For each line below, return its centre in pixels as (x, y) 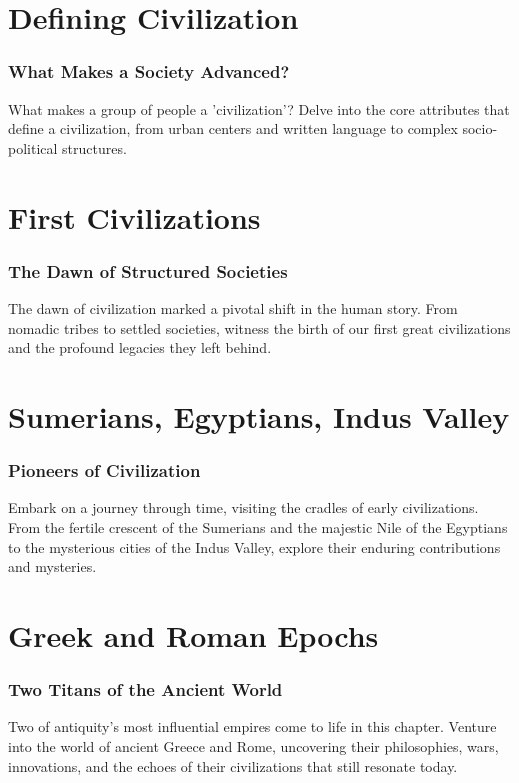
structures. (94, 147)
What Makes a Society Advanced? (149, 71)
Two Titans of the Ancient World (145, 689)
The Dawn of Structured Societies (148, 270)
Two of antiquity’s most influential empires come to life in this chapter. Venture (252, 726)
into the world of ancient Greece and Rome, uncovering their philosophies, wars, (253, 745)
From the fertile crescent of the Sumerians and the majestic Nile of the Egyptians (258, 526)
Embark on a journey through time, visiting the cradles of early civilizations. (243, 507)
